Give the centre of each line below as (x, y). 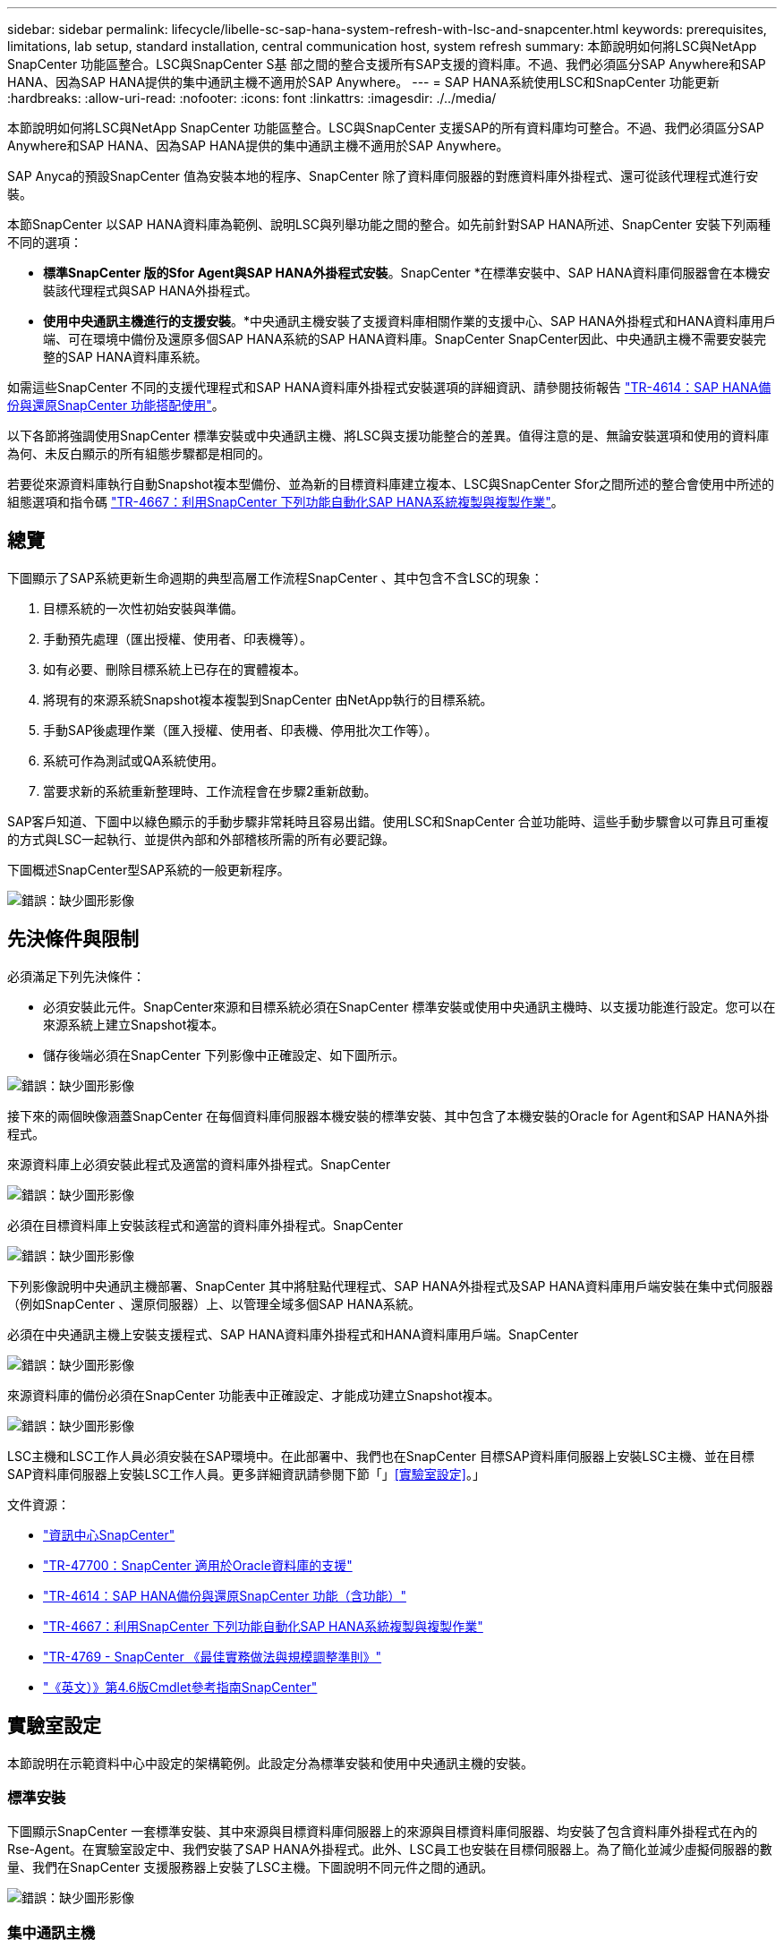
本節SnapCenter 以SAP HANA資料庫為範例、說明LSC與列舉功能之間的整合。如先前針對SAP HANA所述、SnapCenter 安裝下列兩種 (389, 224)
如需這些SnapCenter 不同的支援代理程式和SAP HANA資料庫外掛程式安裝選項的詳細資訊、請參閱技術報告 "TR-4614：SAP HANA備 (389, 387)
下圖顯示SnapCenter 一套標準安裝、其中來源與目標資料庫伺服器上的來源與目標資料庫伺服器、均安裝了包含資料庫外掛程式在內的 (383, 1832)
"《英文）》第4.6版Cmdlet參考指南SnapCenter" (180, 1687)
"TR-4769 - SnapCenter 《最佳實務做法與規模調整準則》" (213, 1656)
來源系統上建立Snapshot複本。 (134, 1024)
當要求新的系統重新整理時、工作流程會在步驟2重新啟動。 (210, 790)
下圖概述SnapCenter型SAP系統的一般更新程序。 (149, 869)
